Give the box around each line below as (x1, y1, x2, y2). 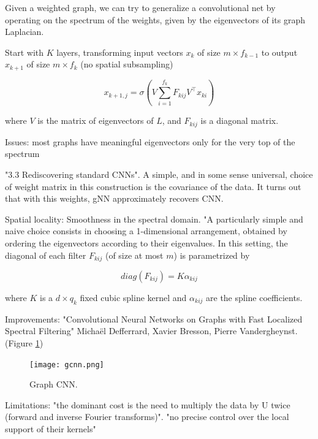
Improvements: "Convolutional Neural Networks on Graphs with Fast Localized (5, 312, 303, 325)
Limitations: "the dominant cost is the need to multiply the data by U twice (5, 398, 290, 411)
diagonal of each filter (5, 248, 86, 261)
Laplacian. (5, 25, 44, 38)
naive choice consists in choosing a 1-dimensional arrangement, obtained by (5, 224, 287, 237)
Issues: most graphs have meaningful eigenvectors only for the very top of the (5, 135, 295, 148)
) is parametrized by (173, 248, 250, 261)
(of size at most (105, 248, 164, 261)
